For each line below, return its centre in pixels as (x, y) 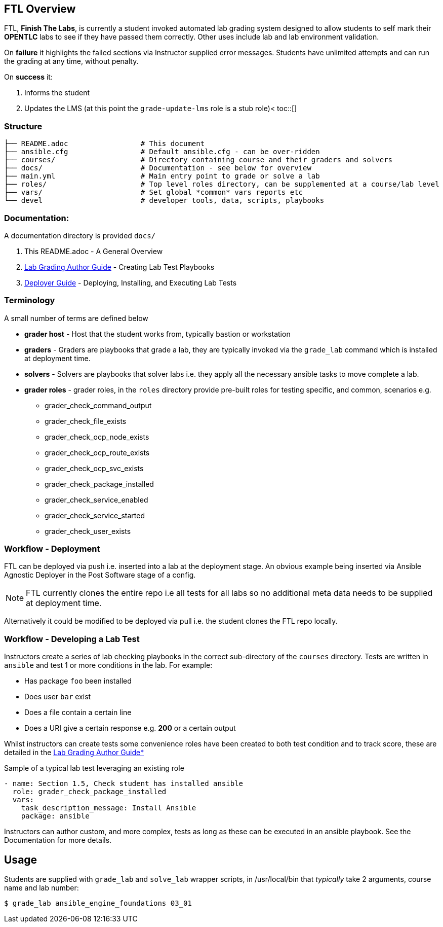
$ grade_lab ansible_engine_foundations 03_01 (98, 903)
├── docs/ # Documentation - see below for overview (158, 168)
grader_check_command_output (98, 405)
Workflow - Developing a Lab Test (72, 639)
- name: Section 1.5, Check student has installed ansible (124, 784)
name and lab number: (42, 888)
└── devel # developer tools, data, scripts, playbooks (164, 201)
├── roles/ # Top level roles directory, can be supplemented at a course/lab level (222, 184)
